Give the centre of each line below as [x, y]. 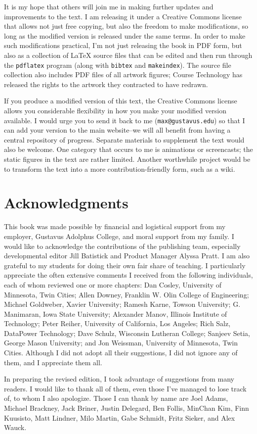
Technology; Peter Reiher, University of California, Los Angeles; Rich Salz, [117, 323]
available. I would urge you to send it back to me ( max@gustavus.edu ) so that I [125, 120]
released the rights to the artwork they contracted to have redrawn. [106, 84]
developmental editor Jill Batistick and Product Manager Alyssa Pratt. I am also [127, 256]
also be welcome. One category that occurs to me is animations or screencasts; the [128, 149]
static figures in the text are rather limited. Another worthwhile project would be [127, 159]
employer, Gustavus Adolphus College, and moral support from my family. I [119, 236]
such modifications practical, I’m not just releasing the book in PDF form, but [123, 45]
